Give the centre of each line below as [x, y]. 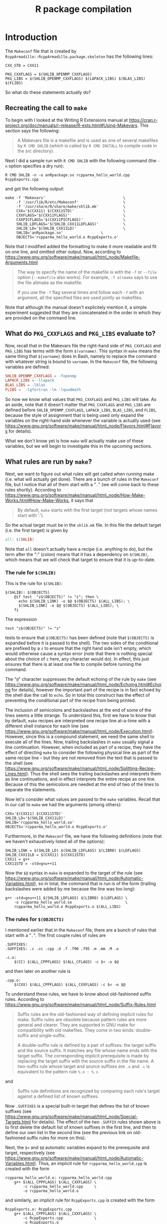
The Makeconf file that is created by [41, 51]
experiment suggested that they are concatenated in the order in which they [83, 312]
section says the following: [33, 130]
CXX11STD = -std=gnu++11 [31, 864]
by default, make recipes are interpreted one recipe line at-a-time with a [78, 721]
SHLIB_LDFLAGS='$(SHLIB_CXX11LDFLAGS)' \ [71, 224]
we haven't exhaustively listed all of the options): [55, 842]
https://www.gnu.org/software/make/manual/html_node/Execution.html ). [80, 731]
